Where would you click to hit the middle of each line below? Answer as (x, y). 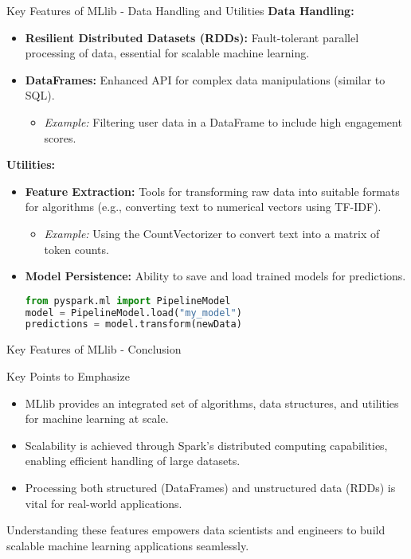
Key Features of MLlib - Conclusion (94, 349)
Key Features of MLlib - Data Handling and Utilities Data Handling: (180, 10)
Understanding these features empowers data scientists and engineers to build (196, 530)
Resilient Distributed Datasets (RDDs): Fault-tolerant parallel (192, 37)
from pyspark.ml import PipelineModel (128, 301)
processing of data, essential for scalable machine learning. (167, 53)
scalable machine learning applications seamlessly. (128, 545)
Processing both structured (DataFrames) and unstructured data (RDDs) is (210, 487)
